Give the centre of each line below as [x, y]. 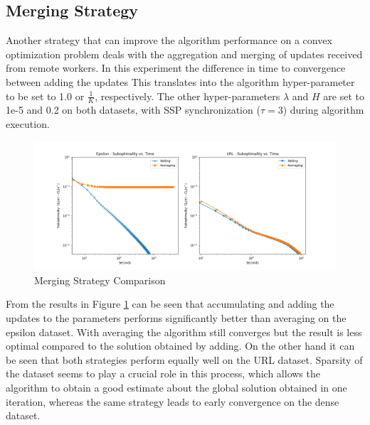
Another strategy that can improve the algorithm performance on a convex [169, 40]
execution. [28, 124]
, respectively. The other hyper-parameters [187, 96]
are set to [344, 96]
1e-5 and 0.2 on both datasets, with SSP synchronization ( [133, 110]
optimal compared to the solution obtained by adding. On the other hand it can [180, 346]
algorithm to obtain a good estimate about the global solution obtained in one [176, 388]
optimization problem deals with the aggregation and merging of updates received [184, 54]
